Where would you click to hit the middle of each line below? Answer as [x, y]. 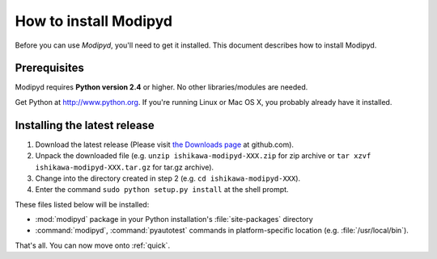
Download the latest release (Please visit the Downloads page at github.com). [165, 144]
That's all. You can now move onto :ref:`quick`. [92, 245]
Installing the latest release [85, 125]
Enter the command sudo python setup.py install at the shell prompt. [162, 190]
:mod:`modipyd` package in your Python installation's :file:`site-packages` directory [174, 219]
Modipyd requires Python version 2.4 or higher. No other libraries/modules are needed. [161, 87]
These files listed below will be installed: [82, 204]
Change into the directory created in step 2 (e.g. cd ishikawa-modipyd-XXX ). [168, 178]
